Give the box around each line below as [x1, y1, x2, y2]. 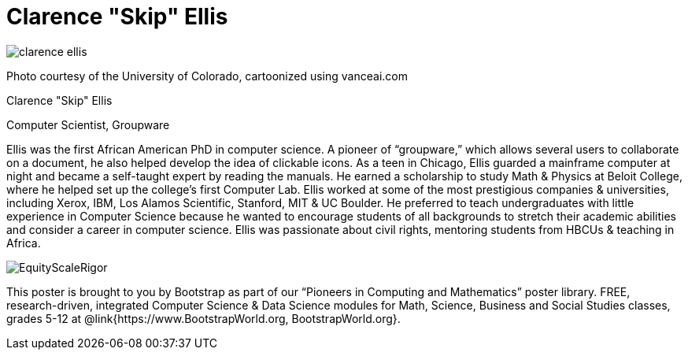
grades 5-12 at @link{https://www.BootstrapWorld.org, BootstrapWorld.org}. [6, 311, 401, 325]
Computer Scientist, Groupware [6, 117, 170, 132]
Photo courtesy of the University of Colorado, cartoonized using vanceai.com [6, 69, 408, 83]
